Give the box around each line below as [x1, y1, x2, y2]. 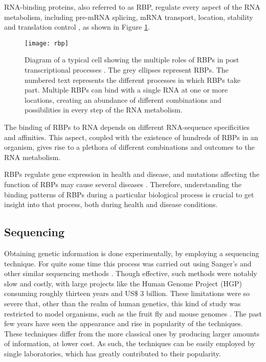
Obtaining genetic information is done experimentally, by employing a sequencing [4, 247, 259, 258]
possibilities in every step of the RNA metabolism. [25, 104, 183, 115]
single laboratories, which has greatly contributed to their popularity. [4, 348, 221, 358]
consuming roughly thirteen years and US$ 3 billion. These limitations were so [4, 288, 250, 299]
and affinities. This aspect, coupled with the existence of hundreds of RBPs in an [4, 131, 258, 142]
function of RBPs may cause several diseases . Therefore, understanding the [4, 178, 242, 189]
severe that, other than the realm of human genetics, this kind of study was [4, 298, 241, 308]
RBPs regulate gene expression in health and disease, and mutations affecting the [4, 169, 259, 179]
